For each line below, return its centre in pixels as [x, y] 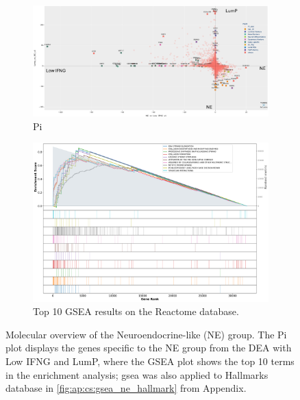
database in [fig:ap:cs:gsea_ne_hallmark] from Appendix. [126, 388]
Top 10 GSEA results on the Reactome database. [136, 311]
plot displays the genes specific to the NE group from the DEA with [149, 348]
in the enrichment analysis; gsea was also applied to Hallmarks [137, 374]
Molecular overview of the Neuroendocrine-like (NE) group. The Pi [146, 334]
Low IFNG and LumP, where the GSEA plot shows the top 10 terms [150, 361]
